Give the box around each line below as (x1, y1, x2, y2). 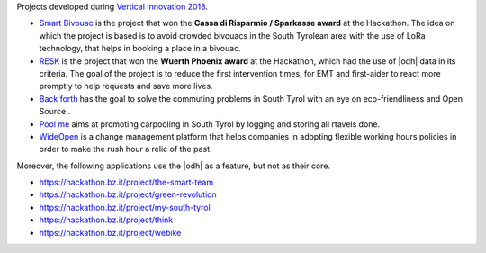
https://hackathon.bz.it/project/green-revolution (39, 189, 217, 200)
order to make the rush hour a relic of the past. (39, 144, 212, 155)
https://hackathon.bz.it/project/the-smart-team (39, 176, 214, 188)
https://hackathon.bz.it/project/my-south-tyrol (39, 202, 211, 212)
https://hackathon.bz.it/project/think (39, 214, 174, 225)
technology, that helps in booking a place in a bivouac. (39, 43, 242, 54)
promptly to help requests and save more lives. (39, 81, 213, 92)
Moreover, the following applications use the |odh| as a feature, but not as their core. (16, 160, 331, 171)
